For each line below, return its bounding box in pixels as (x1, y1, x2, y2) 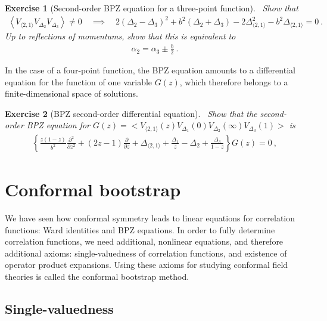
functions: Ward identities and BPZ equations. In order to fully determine (5, 223, 275, 236)
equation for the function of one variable (5, 75, 152, 88)
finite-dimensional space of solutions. (5, 87, 138, 100)
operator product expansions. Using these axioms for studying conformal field (5, 258, 288, 271)
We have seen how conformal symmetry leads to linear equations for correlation (5, 212, 295, 224)
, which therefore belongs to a (179, 75, 288, 88)
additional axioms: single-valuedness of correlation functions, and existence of (5, 246, 287, 259)
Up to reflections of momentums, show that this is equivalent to (5, 30, 236, 42)
